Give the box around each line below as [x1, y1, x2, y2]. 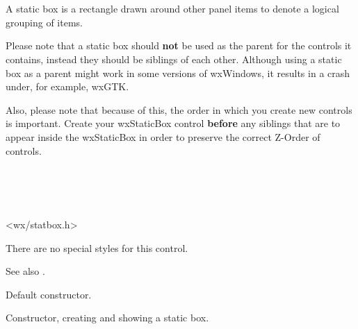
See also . [6, 264, 45, 278]
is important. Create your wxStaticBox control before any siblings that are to [6, 116, 341, 130]
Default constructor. [6, 287, 92, 301]
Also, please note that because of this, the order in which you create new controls [6, 102, 352, 117]
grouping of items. [6, 15, 83, 29]
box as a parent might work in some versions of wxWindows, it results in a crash [6, 65, 350, 80]
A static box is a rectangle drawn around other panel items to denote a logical [6, 1, 339, 16]
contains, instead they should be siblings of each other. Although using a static [6, 51, 342, 66]
